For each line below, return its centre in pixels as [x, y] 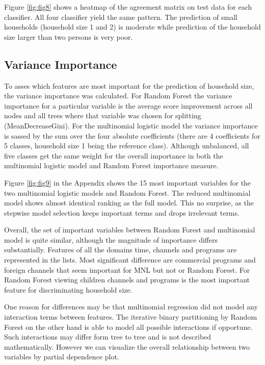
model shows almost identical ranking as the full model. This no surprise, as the [129, 203]
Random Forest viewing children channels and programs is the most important [127, 280]
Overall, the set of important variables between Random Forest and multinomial [130, 230]
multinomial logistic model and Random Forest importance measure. [111, 165]
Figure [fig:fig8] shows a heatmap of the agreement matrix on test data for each [128, 7]
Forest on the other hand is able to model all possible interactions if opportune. [128, 327]
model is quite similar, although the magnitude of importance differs [111, 239]
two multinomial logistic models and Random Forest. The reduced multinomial [127, 192]
